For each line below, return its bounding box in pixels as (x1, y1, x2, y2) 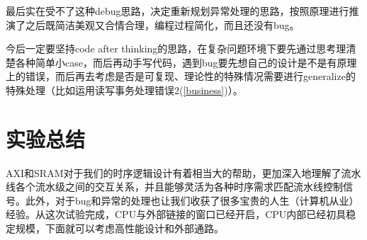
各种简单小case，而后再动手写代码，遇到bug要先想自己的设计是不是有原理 (15, 55, 357, 69)
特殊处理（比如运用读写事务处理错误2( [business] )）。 (6, 82, 243, 97)
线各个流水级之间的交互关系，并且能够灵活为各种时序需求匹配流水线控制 (6, 179, 343, 194)
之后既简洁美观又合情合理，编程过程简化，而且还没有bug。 (25, 17, 300, 32)
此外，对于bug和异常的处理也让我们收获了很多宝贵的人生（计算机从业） (25, 193, 359, 207)
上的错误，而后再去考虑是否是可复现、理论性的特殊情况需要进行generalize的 (6, 69, 356, 84)
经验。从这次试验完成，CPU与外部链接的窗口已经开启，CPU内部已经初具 (6, 207, 346, 222)
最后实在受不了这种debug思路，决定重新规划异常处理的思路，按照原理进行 (6, 4, 349, 18)
